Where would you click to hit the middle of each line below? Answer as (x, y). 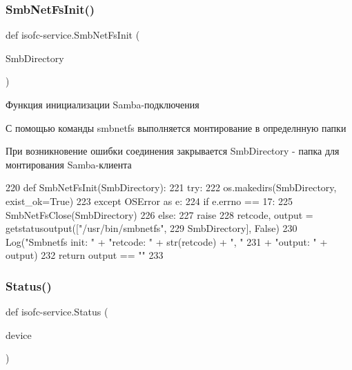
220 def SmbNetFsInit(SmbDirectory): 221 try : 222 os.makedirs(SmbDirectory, (171, 187)
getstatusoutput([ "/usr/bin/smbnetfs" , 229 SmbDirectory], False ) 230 (151, 228)
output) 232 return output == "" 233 (85, 255)
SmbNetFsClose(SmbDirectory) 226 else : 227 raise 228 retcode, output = (159, 214)
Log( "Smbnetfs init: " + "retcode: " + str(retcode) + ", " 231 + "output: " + (167, 241)
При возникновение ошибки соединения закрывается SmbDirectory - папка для (173, 151)
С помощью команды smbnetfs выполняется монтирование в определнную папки (176, 127)
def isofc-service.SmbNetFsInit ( (73, 35)
